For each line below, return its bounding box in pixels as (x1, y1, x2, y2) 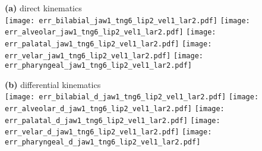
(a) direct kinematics (5, 2, 82, 14)
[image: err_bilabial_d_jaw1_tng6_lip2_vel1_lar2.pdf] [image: (5, 93, 259, 102)
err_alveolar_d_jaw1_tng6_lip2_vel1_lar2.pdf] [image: (5, 105, 225, 114)
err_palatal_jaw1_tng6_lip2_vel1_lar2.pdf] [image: (5, 39, 212, 48)
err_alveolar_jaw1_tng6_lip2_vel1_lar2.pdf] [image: (5, 28, 216, 37)
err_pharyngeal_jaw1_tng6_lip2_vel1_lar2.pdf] (5, 61, 192, 70)
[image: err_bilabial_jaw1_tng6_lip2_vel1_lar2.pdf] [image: (5, 16, 250, 25)
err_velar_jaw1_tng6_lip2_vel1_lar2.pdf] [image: (5, 51, 203, 60)
